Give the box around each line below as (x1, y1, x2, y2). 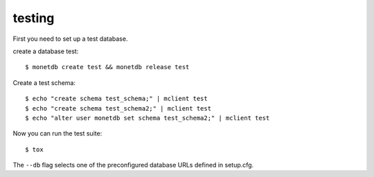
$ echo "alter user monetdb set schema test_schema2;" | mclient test (25, 114, 270, 122)
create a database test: (12, 47, 79, 55)
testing (12, 10, 55, 26)
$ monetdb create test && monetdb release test (25, 63, 190, 71)
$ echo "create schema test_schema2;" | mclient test (25, 104, 211, 112)
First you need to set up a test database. (12, 35, 128, 43)
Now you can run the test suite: (12, 129, 103, 138)
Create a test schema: (12, 78, 76, 86)
